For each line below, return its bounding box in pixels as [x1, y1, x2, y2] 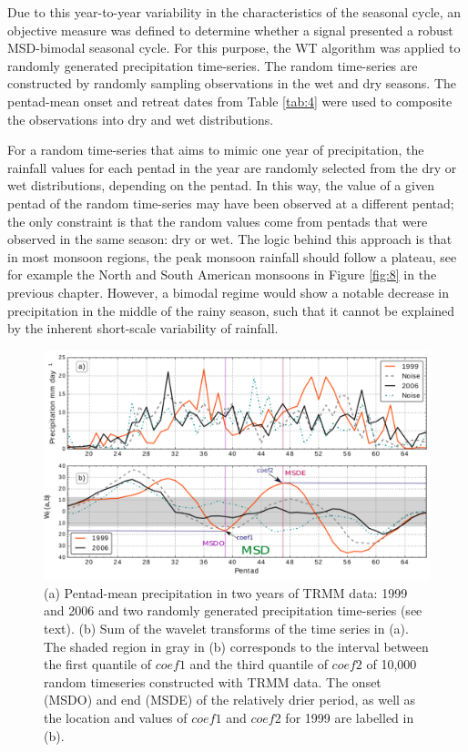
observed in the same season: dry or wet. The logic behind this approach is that [7, 229, 453, 249]
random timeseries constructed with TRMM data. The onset [44, 672, 382, 691]
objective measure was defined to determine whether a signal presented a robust [7, 20, 453, 39]
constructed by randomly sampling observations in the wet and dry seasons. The [7, 74, 457, 93]
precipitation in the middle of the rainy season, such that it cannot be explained [7, 300, 455, 320]
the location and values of [44, 708, 188, 727]
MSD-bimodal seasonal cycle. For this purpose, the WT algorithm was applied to [7, 38, 461, 57]
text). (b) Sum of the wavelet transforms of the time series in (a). [44, 619, 409, 638]
